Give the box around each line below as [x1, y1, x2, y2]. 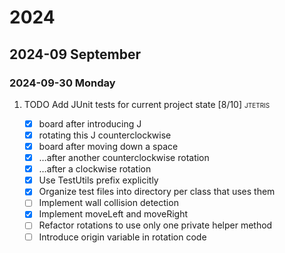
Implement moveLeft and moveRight [38, 208, 189, 220]
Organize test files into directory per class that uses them [38, 186, 276, 198]
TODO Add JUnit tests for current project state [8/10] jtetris [23, 98, 271, 110]
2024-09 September [9, 46, 142, 63]
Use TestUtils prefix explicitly [38, 174, 159, 186]
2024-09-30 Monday [9, 76, 116, 90]
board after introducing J [38, 117, 142, 130]
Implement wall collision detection [38, 197, 179, 209]
